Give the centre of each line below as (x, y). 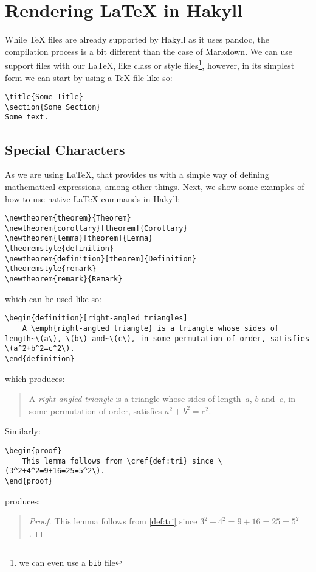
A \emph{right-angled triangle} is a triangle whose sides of (151, 328)
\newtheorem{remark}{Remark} (64, 279)
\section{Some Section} (53, 107)
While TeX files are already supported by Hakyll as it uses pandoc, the (137, 39)
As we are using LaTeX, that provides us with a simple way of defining (137, 175)
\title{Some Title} (44, 97)
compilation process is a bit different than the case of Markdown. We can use (149, 51)
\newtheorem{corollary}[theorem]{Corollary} (96, 228)
